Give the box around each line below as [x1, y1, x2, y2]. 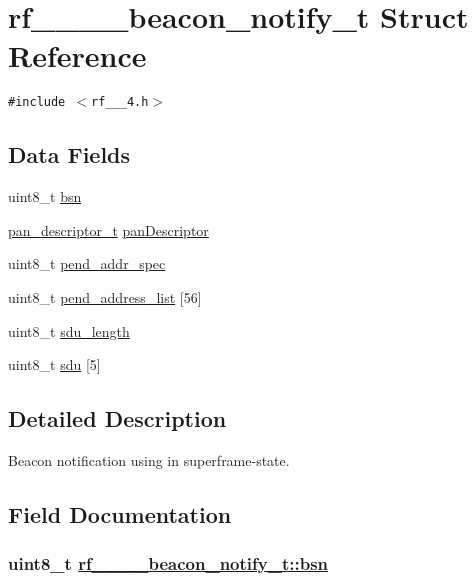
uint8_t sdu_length [8, 320, 130, 341]
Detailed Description [8, 403, 227, 434]
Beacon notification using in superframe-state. [8, 449, 290, 470]
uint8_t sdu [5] [8, 354, 101, 375]
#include [8, 95, 66, 110]
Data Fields [8, 139, 131, 170]
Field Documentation [8, 498, 232, 529]
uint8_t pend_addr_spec [8, 253, 166, 274]
